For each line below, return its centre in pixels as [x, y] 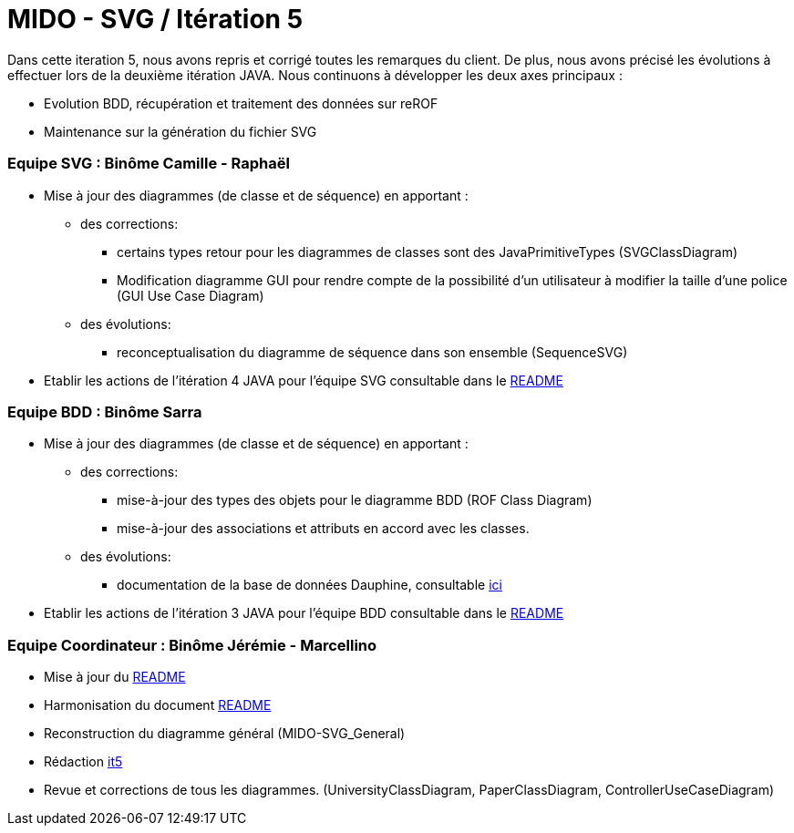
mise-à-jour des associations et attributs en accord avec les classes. [323, 529]
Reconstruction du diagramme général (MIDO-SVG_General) [225, 733]
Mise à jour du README [115, 677]
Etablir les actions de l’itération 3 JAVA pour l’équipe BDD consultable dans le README [304, 613]
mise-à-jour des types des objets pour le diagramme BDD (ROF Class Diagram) [355, 500]
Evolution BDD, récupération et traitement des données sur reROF [241, 103]
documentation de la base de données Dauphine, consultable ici [309, 585]
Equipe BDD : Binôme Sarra [105, 411]
